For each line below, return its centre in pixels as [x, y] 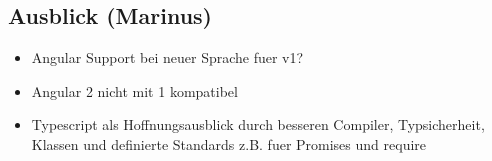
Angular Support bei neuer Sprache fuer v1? [167, 57]
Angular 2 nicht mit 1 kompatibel [134, 90]
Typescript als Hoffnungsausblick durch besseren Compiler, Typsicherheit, [258, 124]
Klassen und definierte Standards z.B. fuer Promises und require [229, 143]
